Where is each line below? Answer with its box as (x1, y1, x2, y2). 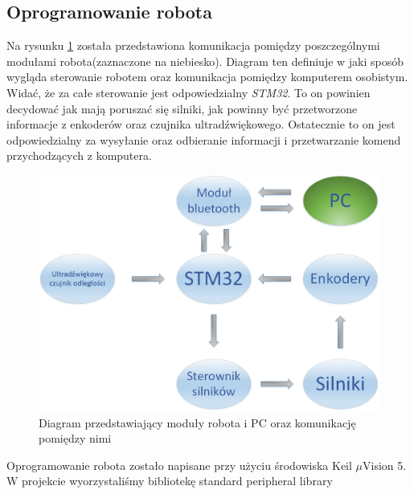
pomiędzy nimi (39, 430, 112, 447)
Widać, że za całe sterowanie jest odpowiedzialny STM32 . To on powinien (6, 84, 371, 100)
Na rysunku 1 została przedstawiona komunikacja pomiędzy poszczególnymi (6, 37, 380, 54)
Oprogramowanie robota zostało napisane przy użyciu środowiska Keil (6, 456, 352, 473)
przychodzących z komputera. (6, 147, 152, 164)
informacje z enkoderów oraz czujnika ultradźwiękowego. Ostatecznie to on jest (6, 116, 396, 133)
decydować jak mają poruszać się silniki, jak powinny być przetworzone (6, 100, 358, 116)
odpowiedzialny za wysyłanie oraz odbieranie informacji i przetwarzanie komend (6, 131, 401, 148)
